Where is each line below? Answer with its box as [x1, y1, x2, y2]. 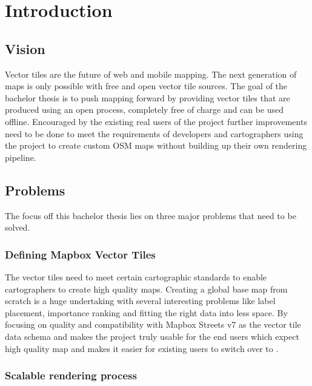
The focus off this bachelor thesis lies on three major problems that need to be [5, 209, 296, 222]
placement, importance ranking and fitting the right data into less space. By [5, 306, 288, 319]
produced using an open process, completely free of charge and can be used [5, 103, 284, 116]
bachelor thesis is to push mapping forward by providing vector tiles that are [5, 91, 290, 104]
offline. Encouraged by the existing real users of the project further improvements [5, 115, 307, 127]
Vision [5, 39, 45, 58]
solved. [5, 221, 30, 234]
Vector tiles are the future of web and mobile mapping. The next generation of [5, 67, 297, 80]
